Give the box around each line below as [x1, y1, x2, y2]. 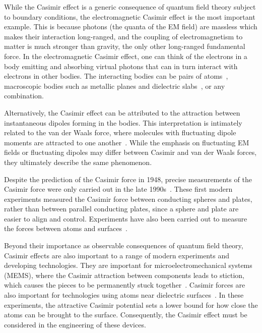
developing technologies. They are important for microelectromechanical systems [4, 260, 252, 270]
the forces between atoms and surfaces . [4, 223, 127, 234]
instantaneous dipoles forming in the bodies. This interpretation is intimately [4, 117, 242, 128]
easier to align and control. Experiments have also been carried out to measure [4, 213, 247, 224]
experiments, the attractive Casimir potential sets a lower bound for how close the [4, 299, 258, 310]
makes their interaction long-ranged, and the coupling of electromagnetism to [4, 31, 243, 41]
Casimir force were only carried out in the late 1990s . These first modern [4, 184, 233, 194]
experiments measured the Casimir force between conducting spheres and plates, [4, 193, 252, 204]
